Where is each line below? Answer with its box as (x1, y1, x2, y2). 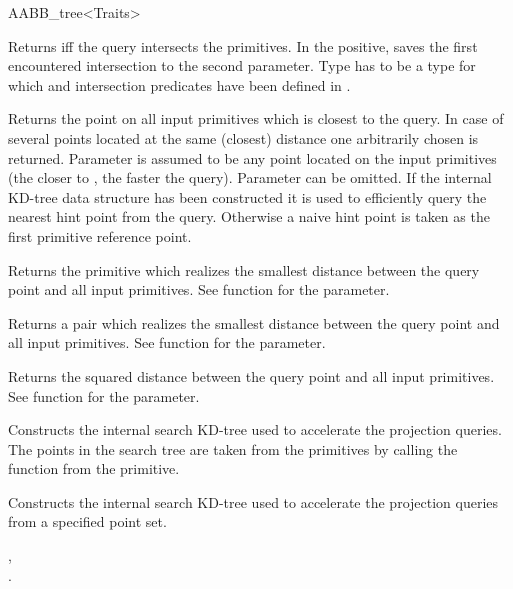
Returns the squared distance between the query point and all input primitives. (8, 365, 495, 386)
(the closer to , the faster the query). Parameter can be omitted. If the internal (8, 167, 492, 188)
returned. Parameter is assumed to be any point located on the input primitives (8, 147, 497, 168)
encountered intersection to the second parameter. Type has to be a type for (8, 55, 476, 76)
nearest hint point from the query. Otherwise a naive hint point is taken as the (8, 206, 490, 227)
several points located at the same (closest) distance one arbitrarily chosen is (8, 127, 479, 148)
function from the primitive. (8, 458, 180, 479)
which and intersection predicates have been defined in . (8, 74, 351, 95)
